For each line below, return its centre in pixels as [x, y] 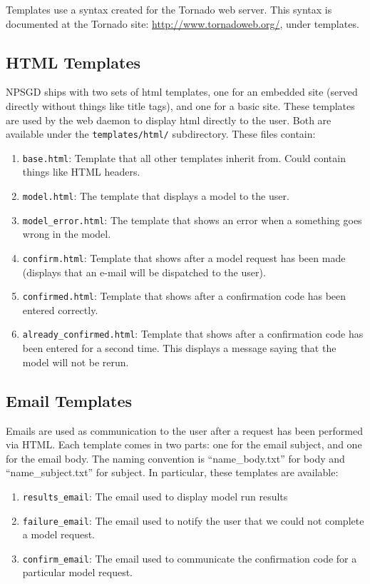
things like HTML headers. [81, 172]
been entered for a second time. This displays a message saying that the [179, 348]
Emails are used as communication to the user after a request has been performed [184, 430]
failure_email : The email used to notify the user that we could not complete [193, 520]
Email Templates [69, 400]
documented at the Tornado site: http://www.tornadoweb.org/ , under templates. [183, 23]
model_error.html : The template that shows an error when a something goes [192, 220]
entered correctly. [60, 309]
